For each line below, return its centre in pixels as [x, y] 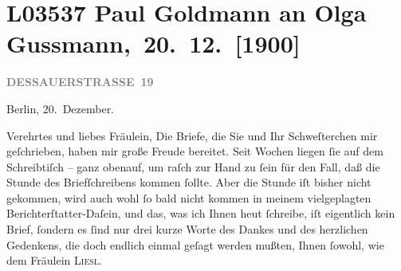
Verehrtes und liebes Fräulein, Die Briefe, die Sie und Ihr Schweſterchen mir [192, 135]
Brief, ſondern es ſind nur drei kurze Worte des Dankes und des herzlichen [187, 229]
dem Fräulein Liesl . [54, 260]
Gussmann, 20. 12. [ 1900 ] [153, 43]
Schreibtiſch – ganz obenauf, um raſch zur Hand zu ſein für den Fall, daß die [193, 166]
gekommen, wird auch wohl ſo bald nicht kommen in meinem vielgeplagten [189, 197]
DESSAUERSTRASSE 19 [80, 82]
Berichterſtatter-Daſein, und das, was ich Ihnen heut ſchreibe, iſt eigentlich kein [201, 213]
